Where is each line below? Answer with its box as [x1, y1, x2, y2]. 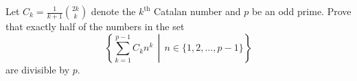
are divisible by [5, 62, 70, 77]
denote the [91, 4, 136, 18]
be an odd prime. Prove [251, 4, 352, 18]
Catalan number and [154, 4, 241, 18]
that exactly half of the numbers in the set [5, 19, 185, 33]
